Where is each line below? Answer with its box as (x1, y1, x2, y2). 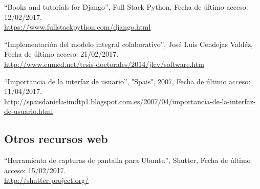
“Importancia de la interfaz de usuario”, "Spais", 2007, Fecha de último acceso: (4, 76, 251, 86)
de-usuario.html (4, 106, 53, 116)
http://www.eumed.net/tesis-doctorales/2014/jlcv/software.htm (4, 58, 204, 69)
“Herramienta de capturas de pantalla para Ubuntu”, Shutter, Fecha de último (4, 155, 251, 166)
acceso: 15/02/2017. (4, 164, 66, 175)
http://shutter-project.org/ (4, 175, 89, 185)
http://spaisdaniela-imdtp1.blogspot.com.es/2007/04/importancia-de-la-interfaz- (4, 96, 256, 106)
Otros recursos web (4, 131, 108, 147)
